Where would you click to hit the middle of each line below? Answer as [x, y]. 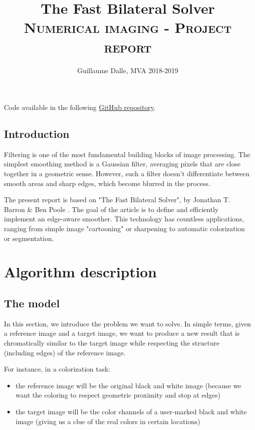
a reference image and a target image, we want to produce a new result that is [122, 333]
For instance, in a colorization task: [57, 369]
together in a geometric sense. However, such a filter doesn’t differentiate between [127, 174]
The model [32, 303]
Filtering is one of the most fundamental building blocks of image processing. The [127, 154]
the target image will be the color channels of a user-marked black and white [131, 411]
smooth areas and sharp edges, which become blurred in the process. [107, 183]
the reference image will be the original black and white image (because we [128, 385]
